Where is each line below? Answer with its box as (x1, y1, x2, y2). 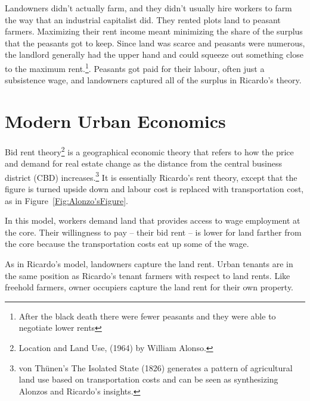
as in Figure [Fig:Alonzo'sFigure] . (5, 194, 128, 206)
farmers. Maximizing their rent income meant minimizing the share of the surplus (5, 25, 303, 37)
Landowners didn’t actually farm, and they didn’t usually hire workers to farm (5, 2, 292, 14)
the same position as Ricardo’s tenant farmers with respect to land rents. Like (5, 269, 290, 281)
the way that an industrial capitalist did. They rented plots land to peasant (5, 13, 281, 26)
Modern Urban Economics (5, 109, 226, 133)
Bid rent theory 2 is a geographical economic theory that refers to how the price (5, 143, 294, 158)
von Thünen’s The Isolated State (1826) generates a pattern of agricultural (18, 361, 293, 374)
